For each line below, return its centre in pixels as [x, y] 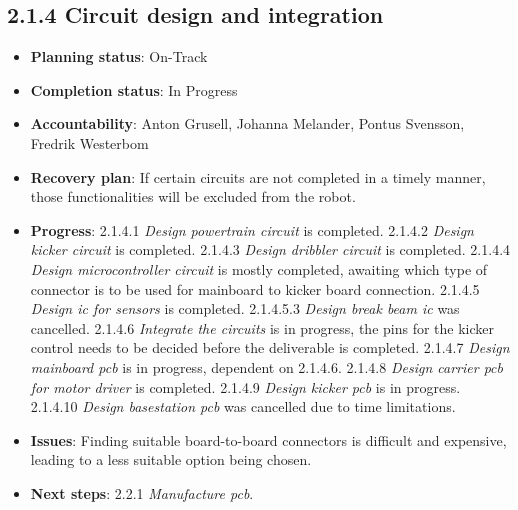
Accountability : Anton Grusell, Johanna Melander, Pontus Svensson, [247, 123]
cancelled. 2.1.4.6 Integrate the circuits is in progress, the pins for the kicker [262, 327]
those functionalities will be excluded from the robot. [193, 196]
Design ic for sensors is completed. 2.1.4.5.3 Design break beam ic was [245, 308]
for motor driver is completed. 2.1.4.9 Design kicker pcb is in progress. [245, 386]
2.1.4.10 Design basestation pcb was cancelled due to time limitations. [243, 406]
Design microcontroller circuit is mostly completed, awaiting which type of [259, 268]
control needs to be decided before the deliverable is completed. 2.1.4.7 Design [270, 347]
